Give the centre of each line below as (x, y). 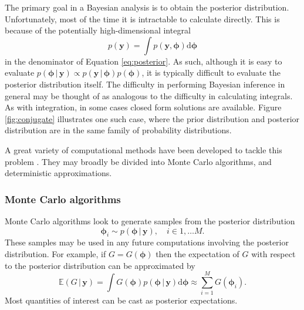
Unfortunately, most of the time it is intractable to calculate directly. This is (142, 18)
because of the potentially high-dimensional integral (98, 30)
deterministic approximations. (58, 173)
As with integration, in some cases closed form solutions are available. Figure (143, 107)
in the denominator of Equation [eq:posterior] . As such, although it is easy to (143, 61)
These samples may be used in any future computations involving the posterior (147, 242)
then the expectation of (197, 253)
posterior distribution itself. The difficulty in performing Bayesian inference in (145, 84)
